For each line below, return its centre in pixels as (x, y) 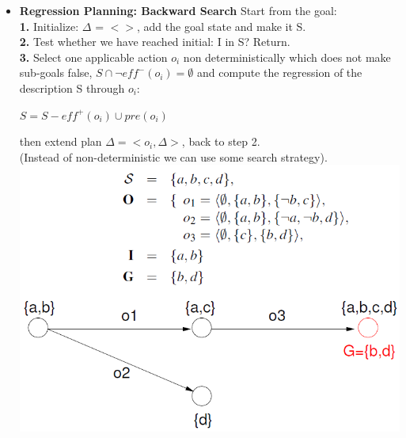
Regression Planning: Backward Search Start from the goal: (178, 10)
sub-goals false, (56, 72)
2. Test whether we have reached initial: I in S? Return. (155, 42)
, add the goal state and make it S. (222, 26)
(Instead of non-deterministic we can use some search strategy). (173, 156)
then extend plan (61, 141)
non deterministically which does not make (287, 57)
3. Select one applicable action (93, 57)
